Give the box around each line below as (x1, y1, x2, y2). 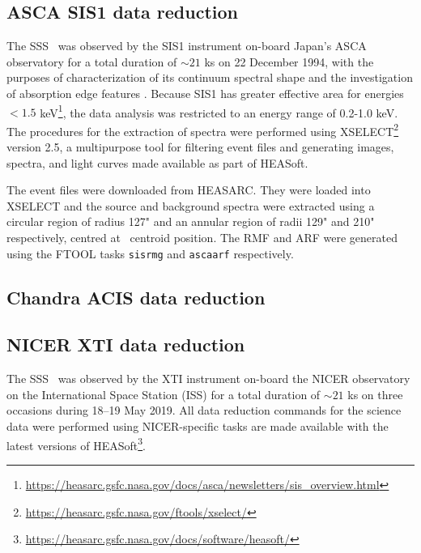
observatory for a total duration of (6, 53, 177, 70)
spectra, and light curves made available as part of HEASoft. (6, 154, 308, 171)
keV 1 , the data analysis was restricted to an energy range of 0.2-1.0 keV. (40, 101, 398, 121)
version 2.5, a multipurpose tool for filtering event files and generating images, (6, 138, 394, 155)
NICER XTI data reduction (6, 332, 245, 357)
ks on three (347, 385, 403, 402)
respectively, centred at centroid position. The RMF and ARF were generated (6, 229, 398, 246)
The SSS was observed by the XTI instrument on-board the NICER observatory (6, 370, 410, 387)
